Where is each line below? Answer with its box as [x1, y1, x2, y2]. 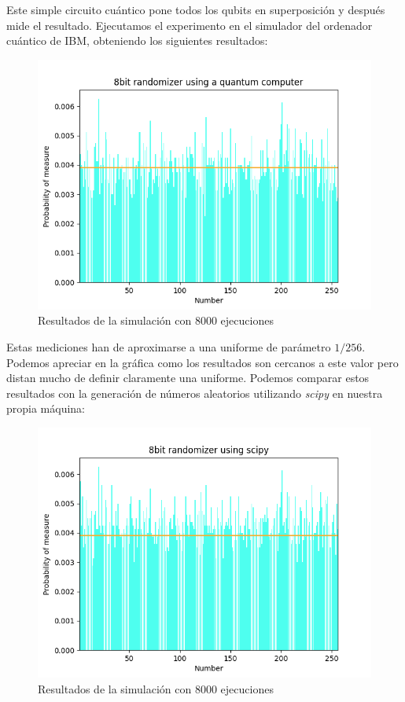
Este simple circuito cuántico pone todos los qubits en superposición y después [6, 2, 385, 17]
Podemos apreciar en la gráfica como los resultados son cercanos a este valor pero [6, 354, 399, 370]
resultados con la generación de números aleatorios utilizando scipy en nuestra [6, 384, 383, 401]
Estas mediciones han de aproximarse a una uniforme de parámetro [6, 338, 331, 355]
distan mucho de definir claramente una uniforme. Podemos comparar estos [6, 369, 370, 386]
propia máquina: [6, 400, 86, 417]
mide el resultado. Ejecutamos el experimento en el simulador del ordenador [6, 17, 373, 33]
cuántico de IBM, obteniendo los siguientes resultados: [6, 32, 268, 49]
